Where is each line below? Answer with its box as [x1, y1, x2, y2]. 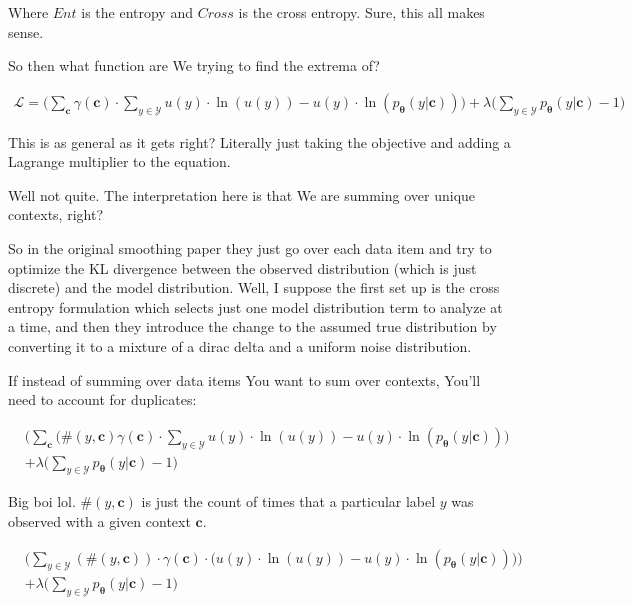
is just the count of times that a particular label [141, 491, 436, 512]
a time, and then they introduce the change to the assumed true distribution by [8, 316, 497, 337]
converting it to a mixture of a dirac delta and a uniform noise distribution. [8, 335, 472, 356]
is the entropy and [81, 2, 193, 22]
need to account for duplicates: [8, 389, 197, 410]
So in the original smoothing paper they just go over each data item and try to [8, 237, 492, 258]
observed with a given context [8, 510, 191, 531]
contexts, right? [8, 204, 104, 225]
